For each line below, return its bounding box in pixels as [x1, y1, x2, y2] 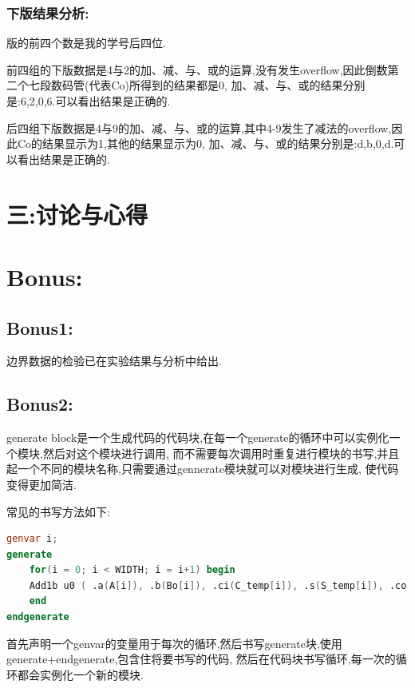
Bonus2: [6, 392, 73, 416]
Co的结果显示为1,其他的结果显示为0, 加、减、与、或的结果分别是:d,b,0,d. [17, 135, 394, 152]
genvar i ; [6, 533, 58, 545]
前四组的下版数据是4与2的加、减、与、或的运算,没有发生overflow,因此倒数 [6, 61, 388, 78]
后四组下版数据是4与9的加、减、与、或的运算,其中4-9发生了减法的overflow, [6, 119, 392, 136]
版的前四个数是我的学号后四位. [6, 34, 166, 51]
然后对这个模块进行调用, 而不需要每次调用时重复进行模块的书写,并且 [42, 444, 400, 461]
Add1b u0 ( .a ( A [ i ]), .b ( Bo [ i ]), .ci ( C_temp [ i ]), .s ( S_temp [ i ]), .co [29, 579, 407, 591]
